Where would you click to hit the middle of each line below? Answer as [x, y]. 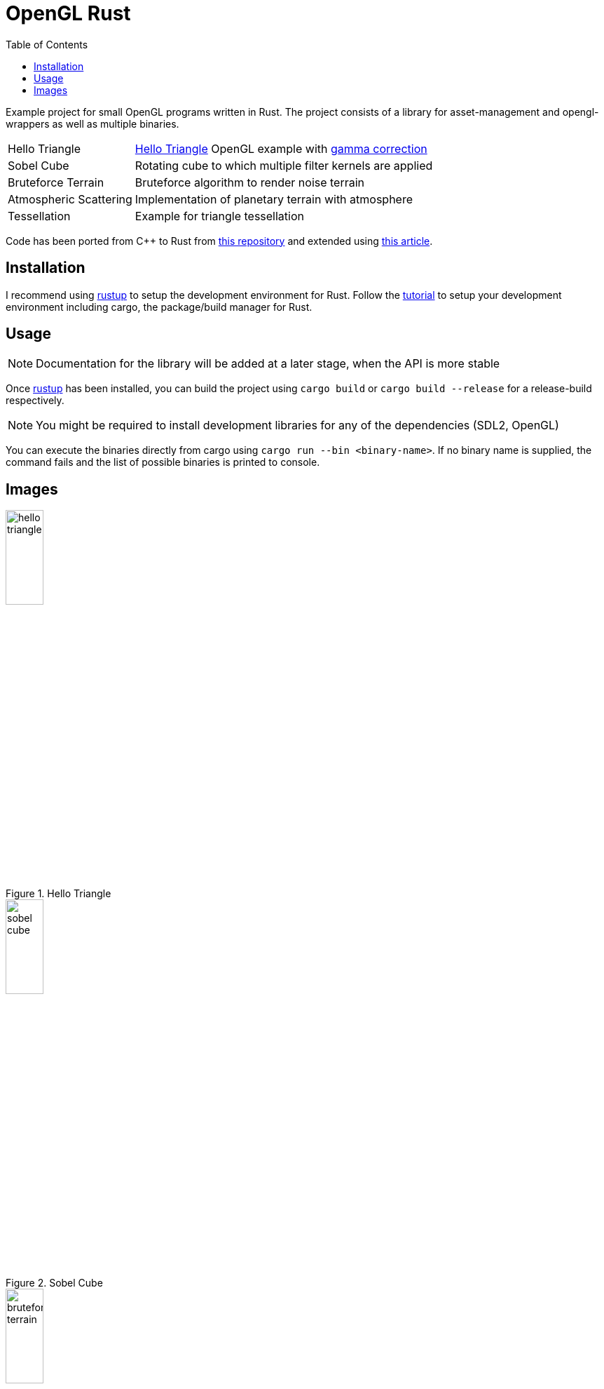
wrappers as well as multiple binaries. [92, 123]
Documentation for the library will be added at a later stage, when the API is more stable [268, 364]
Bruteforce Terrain [56, 182]
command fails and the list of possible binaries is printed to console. [163, 462]
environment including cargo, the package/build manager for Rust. [159, 307]
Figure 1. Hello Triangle [59, 894]
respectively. [35, 401]
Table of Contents [47, 44]
